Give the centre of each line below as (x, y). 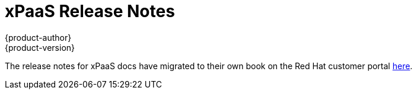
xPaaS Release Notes (90, 11)
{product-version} (40, 47)
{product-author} (38, 37)
